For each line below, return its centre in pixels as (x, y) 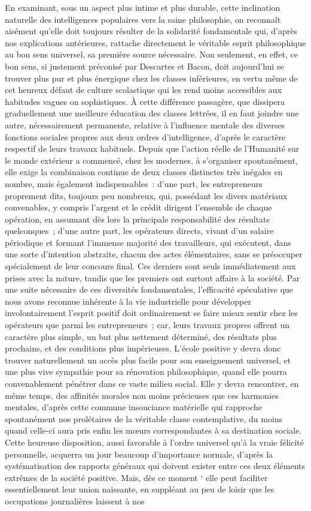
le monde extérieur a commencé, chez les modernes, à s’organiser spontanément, (151, 160)
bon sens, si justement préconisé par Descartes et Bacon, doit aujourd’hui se (144, 66)
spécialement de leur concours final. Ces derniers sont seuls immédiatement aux (150, 266)
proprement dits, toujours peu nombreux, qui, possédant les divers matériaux (146, 195)
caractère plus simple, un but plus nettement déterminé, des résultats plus (141, 336)
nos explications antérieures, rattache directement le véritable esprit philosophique (155, 42)
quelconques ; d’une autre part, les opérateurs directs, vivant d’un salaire (139, 231)
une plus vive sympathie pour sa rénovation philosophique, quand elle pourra (146, 372)
